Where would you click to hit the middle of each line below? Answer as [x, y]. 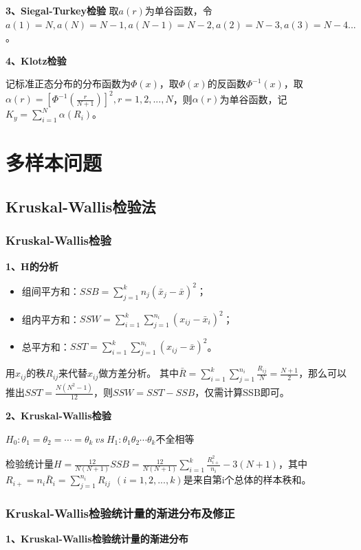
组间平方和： [51, 290]
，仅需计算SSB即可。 [242, 392]
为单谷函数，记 [253, 99]
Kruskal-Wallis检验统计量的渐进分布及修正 [120, 513]
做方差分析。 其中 [139, 373]
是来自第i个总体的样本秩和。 [247, 480]
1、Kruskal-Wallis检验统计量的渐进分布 [97, 539]
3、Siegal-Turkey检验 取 [62, 10]
